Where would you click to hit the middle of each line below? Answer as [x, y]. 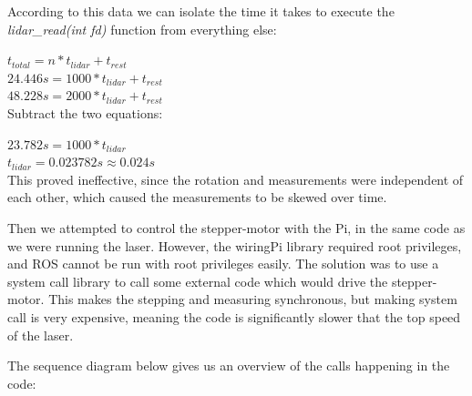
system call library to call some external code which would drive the [198, 281]
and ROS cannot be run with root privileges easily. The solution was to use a [223, 264]
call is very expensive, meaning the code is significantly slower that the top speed [234, 316]
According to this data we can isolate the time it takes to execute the [201, 11]
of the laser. [41, 335]
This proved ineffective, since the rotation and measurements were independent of [236, 179]
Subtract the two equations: [85, 112]
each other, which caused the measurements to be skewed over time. [197, 197]
